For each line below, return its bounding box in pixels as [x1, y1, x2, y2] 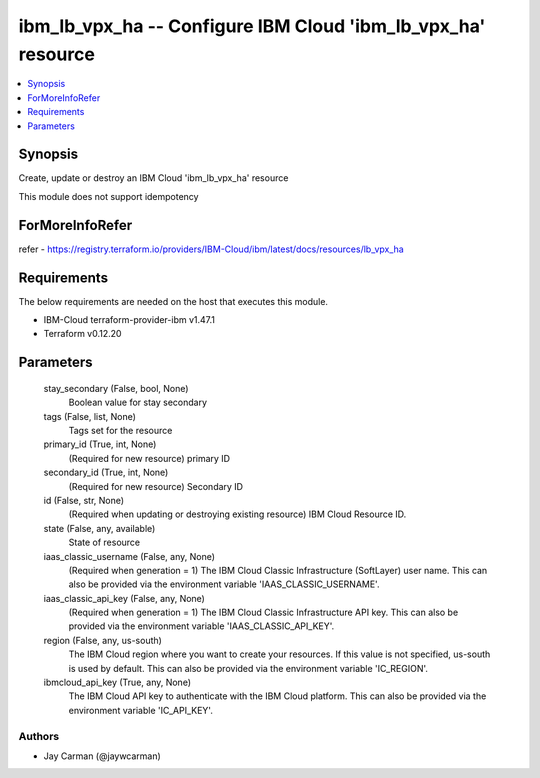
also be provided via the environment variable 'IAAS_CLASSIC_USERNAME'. [68, 578, 380, 590]
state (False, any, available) [43, 522, 156, 534]
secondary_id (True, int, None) [43, 466, 169, 479]
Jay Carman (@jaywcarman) [43, 750, 162, 762]
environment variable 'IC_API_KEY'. [68, 704, 214, 716]
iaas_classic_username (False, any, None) [43, 550, 215, 562]
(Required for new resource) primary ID [68, 452, 230, 464]
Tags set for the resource [68, 424, 173, 436]
